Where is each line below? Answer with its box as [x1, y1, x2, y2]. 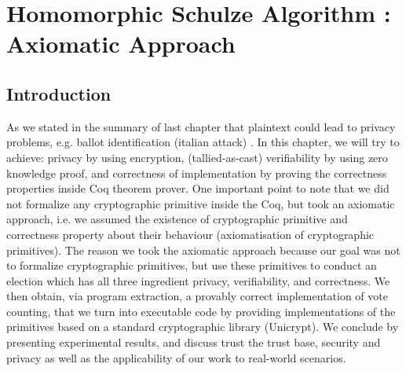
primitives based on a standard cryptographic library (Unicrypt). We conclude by [6, 318, 399, 335]
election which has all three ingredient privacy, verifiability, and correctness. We [6, 272, 390, 288]
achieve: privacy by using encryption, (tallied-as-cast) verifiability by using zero [6, 149, 388, 165]
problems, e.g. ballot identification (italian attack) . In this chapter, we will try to [6, 134, 400, 150]
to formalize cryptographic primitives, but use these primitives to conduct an [6, 257, 377, 274]
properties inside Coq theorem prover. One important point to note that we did [6, 180, 390, 197]
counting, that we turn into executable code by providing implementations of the [6, 303, 396, 319]
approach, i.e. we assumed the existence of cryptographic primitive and [6, 211, 348, 227]
